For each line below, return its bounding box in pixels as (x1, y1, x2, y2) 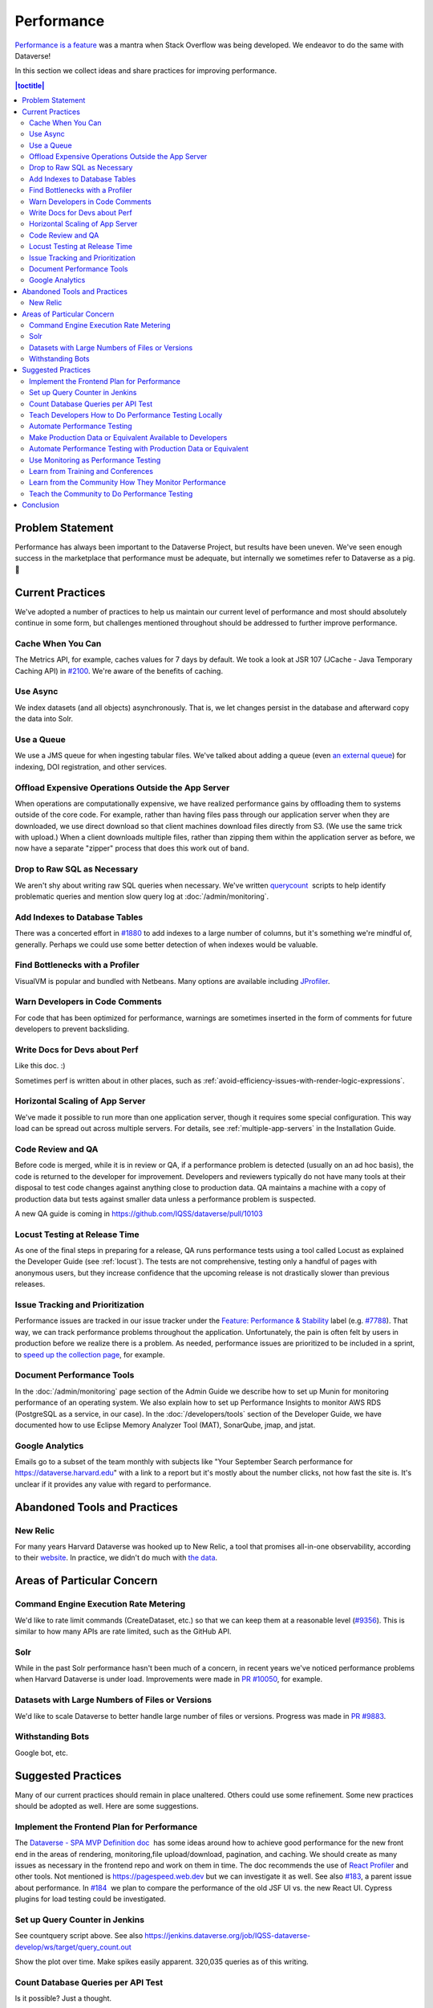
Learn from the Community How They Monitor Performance (29, 478, 226, 488)
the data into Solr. (14, 714, 74, 724)
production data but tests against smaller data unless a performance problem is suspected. (14, 1194, 316, 1204)
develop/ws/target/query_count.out (14, 1942, 132, 1952)
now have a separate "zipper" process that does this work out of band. (14, 843, 249, 853)
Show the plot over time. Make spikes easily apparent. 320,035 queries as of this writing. (14, 1957, 309, 1967)
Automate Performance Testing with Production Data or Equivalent (29, 444, 249, 454)
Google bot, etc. (14, 1748, 68, 1757)
